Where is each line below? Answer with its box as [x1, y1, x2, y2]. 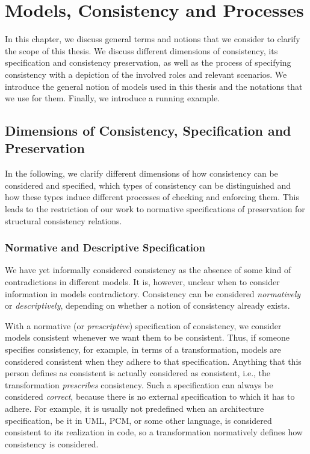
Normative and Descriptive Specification [5, 240, 205, 255]
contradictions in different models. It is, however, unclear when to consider [5, 276, 280, 288]
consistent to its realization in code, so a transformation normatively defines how [5, 426, 303, 438]
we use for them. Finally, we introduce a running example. [5, 92, 220, 104]
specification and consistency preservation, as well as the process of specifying [5, 56, 291, 69]
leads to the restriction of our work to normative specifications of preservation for [5, 203, 305, 215]
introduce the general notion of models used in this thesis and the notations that [5, 80, 303, 92]
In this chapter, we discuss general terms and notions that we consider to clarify [5, 33, 300, 45]
